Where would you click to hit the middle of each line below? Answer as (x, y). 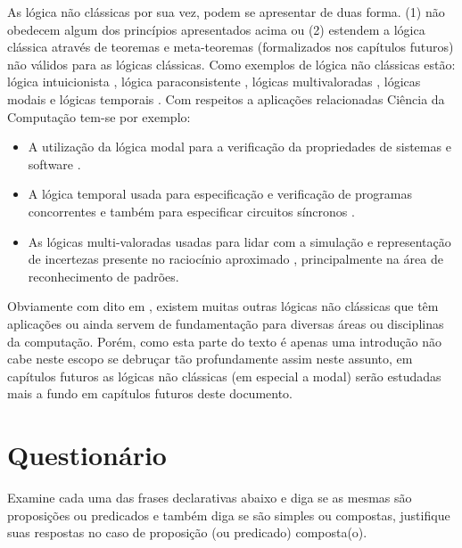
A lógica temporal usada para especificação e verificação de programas (220, 194)
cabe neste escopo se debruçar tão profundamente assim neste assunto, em (210, 359)
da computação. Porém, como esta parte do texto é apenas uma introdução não (224, 341)
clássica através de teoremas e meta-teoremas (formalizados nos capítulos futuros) (231, 47)
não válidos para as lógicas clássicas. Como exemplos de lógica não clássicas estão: (231, 64)
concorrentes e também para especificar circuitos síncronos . (191, 211)
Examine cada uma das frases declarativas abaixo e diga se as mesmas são (210, 497)
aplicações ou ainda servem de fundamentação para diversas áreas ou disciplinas (226, 323)
